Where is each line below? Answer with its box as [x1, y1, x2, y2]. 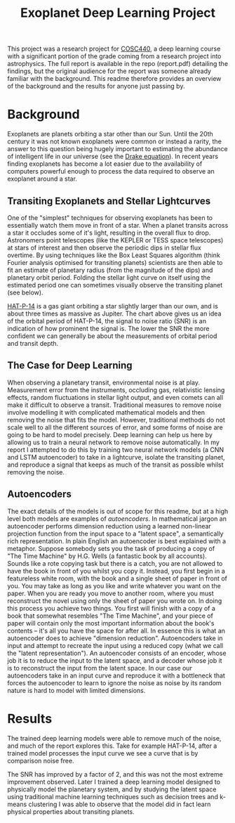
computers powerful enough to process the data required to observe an [7, 167, 215, 176]
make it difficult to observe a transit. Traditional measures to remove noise [7, 401, 222, 409]
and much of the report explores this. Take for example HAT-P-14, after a [7, 741, 217, 750]
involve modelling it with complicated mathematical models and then [7, 408, 206, 416]
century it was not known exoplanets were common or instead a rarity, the [7, 137, 222, 145]
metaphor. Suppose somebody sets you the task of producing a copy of [7, 544, 215, 552]
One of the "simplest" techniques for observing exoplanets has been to [7, 213, 213, 222]
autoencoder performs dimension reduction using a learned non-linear [7, 521, 212, 530]
